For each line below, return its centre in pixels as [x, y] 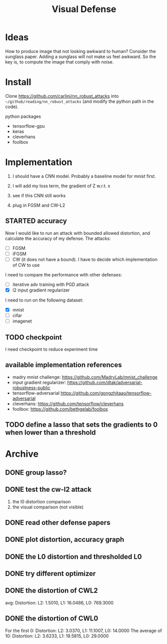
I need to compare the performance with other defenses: [64, 274]
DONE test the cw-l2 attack [48, 490]
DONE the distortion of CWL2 [52, 591]
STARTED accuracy [36, 221]
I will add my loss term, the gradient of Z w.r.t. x [61, 186]
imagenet [22, 321]
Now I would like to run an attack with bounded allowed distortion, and [78, 233]
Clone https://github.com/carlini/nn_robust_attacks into [62, 96]
